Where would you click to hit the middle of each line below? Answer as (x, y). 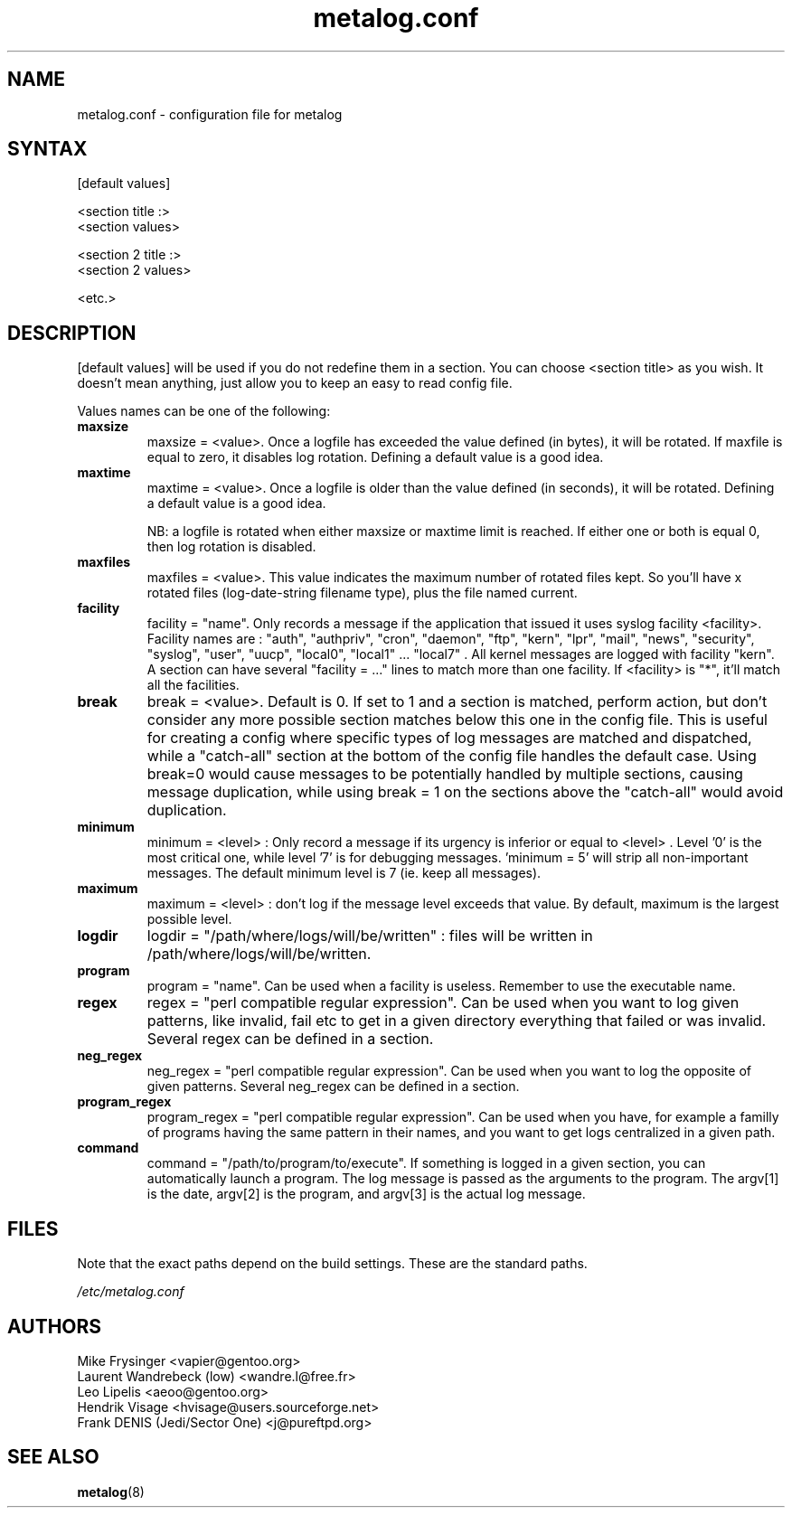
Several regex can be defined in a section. (290, 1039)
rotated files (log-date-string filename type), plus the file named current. (362, 593)
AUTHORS (55, 1326)
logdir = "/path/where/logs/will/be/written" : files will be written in (370, 936)
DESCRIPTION (72, 333)
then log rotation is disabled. (231, 547)
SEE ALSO (53, 1457)
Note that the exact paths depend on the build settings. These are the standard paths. (332, 1264)
